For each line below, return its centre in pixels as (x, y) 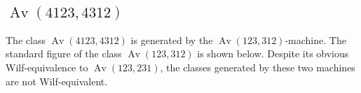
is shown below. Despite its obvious (273, 53)
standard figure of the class (64, 53)
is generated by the (172, 40)
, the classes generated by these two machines (258, 67)
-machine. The (315, 40)
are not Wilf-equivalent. (57, 81)
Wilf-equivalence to (47, 67)
